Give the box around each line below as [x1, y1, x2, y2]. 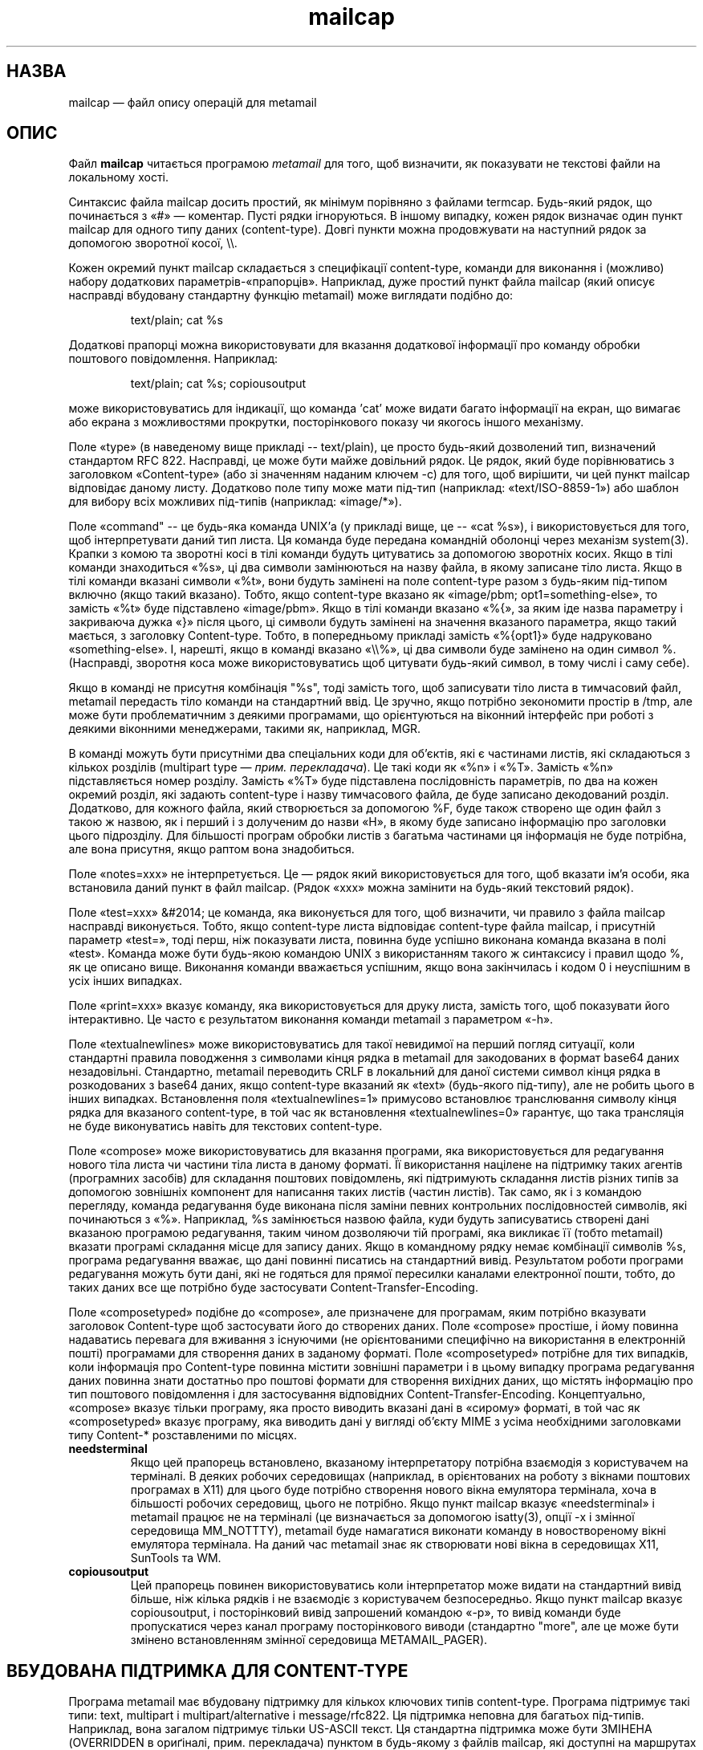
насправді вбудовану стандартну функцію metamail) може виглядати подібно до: [68, 288, 514, 303]
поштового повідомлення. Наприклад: [68, 352, 278, 366]
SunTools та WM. [130, 1551, 221, 1565]
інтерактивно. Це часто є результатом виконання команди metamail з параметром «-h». [68, 1012, 554, 1027]
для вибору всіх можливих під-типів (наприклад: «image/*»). [68, 494, 402, 509]
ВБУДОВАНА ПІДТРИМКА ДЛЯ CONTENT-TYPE [6, 1660, 408, 1681]
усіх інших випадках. [68, 974, 182, 988]
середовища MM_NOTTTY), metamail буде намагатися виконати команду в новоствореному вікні [130, 1524, 667, 1538]
